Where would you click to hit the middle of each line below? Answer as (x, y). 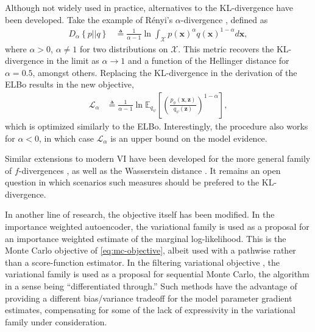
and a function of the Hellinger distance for (208, 61)
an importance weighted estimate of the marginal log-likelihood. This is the (146, 238)
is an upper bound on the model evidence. (189, 138)
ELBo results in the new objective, (69, 84)
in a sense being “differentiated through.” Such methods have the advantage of (151, 286)
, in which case (66, 138)
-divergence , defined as (224, 19)
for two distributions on (124, 48)
